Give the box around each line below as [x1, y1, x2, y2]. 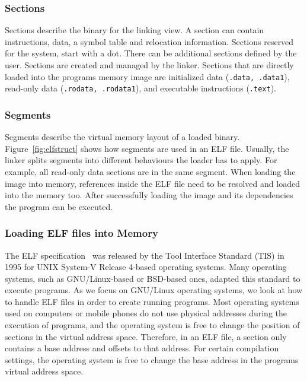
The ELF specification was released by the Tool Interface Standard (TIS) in [5, 249, 284, 261]
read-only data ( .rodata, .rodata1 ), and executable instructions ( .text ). [5, 82, 276, 94]
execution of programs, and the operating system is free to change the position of [5, 319, 300, 331]
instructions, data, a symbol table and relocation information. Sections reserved [5, 35, 294, 47]
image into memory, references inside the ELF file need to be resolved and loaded [5, 177, 300, 189]
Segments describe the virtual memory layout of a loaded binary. [5, 131, 240, 143]
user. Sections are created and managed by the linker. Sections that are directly [5, 59, 294, 71]
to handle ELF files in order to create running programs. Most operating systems [5, 295, 299, 307]
